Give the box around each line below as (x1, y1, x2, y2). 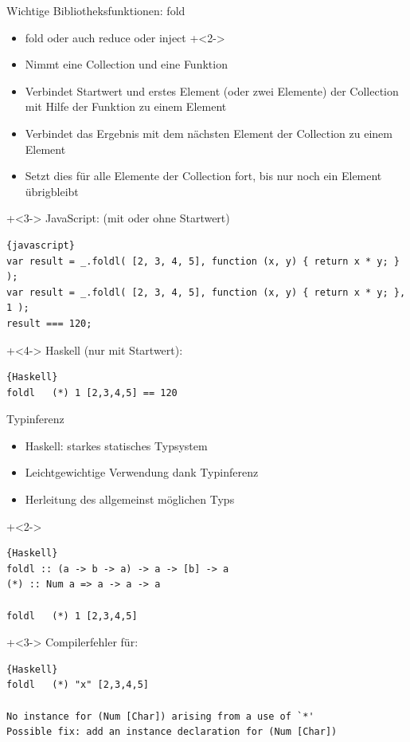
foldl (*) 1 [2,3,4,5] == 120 (6, 387, 178, 398)
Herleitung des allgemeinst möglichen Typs (25, 491, 235, 508)
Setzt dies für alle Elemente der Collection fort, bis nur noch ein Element (25, 167, 382, 184)
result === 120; (6, 317, 92, 329)
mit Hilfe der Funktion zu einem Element (25, 98, 227, 115)
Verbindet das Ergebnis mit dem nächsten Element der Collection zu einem (25, 124, 392, 141)
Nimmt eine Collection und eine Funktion (25, 56, 228, 73)
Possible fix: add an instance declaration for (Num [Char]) (6, 726, 338, 738)
